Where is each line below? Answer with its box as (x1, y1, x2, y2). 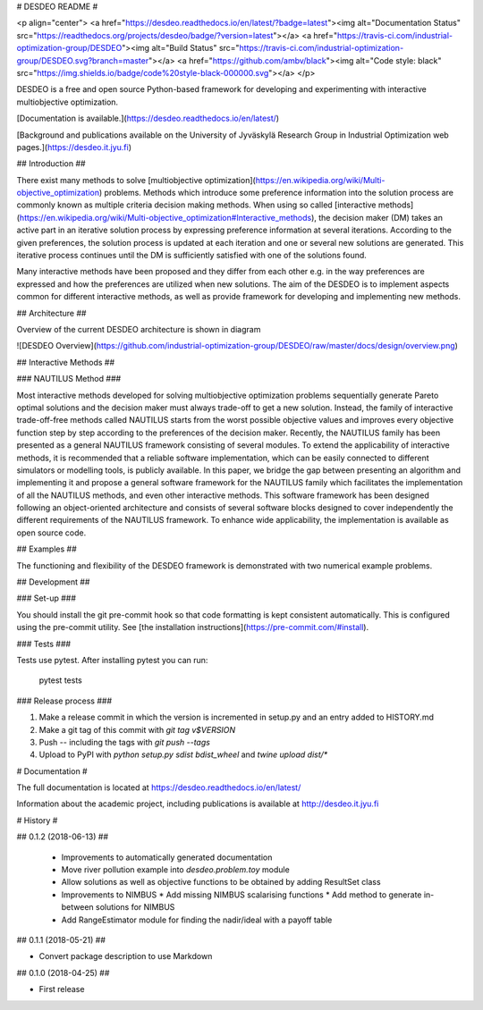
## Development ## (16, 577, 90, 587)
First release (38, 984, 85, 995)
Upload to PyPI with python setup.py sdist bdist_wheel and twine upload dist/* (38, 749, 328, 760)
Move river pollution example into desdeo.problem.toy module (61, 864, 290, 875)
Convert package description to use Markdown (38, 951, 213, 962)
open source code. (16, 527, 87, 538)
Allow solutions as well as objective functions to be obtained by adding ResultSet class (61, 877, 381, 888)
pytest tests (38, 675, 82, 686)
